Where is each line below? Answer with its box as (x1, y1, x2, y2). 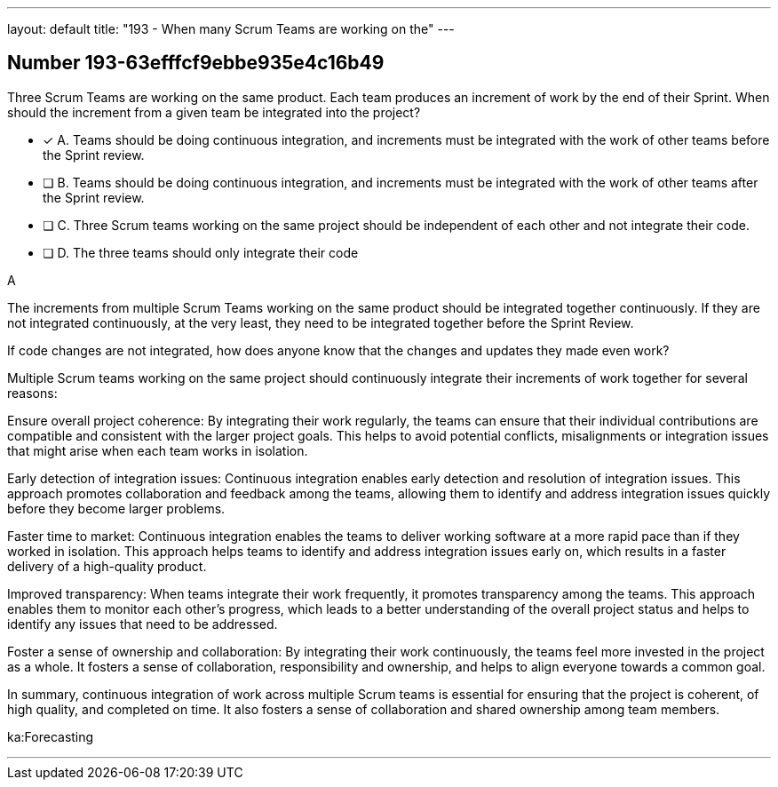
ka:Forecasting (7, 728, 94, 744)
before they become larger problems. (7, 500, 226, 516)
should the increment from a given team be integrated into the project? (7, 104, 421, 120)
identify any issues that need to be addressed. (7, 616, 278, 632)
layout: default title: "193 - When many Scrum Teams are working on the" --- (7, 21, 455, 36)
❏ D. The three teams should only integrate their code (43, 244, 359, 260)
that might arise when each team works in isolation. (7, 442, 308, 458)
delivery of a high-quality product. (7, 558, 207, 574)
